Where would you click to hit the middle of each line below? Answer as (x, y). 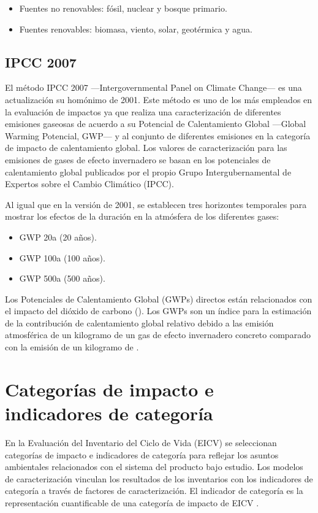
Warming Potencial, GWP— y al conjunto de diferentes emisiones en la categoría (158, 135)
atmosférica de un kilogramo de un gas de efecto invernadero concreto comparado (158, 335)
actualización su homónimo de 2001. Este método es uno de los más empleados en (159, 99)
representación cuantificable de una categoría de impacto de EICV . (132, 502)
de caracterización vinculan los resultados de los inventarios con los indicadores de (159, 478)
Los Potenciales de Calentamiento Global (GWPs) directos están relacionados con (159, 299)
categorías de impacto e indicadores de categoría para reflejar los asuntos (142, 454)
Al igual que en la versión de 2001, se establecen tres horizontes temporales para (156, 204)
